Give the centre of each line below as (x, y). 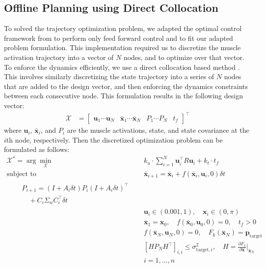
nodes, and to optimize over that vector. (184, 57)
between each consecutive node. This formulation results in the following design (123, 96)
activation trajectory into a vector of (59, 57)
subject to (21, 174)
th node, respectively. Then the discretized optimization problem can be (114, 139)
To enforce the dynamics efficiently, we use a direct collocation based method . (122, 67)
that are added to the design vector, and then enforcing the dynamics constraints (126, 86)
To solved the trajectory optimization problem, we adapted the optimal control (123, 28)
